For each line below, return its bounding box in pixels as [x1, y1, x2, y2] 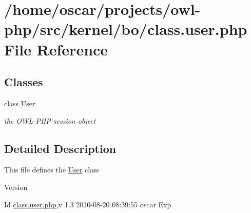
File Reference [4, 38, 108, 60]
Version [4, 181, 28, 192]
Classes [4, 74, 43, 90]
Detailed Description [4, 140, 117, 156]
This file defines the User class [4, 164, 100, 175]
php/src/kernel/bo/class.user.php [4, 18, 247, 40]
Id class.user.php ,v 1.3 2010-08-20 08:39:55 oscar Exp [4, 199, 171, 209]
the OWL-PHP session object [4, 115, 96, 126]
